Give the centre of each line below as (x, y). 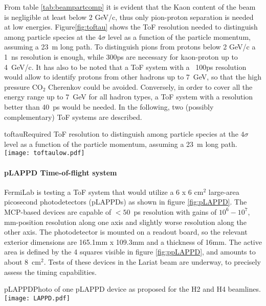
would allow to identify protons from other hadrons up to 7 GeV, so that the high (133, 77)
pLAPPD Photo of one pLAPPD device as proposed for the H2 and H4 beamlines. (132, 289)
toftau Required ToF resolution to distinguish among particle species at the (121, 134)
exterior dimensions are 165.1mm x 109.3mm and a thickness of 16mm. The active (133, 241)
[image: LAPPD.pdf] (37, 298)
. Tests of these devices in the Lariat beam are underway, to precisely (152, 261)
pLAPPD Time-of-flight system (61, 172)
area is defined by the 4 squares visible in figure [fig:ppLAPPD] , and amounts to (130, 252)
